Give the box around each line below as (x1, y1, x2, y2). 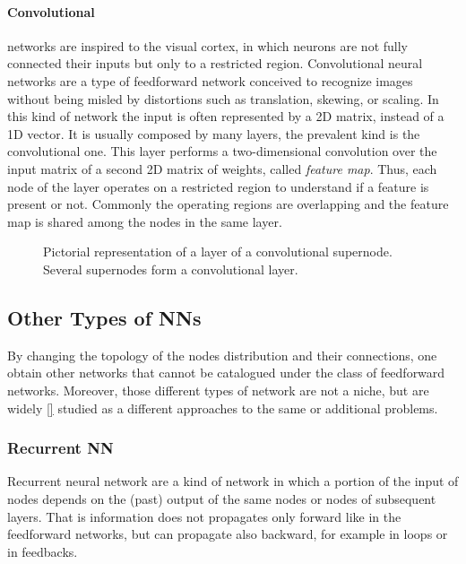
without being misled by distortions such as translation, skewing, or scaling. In (7, 89, 439, 108)
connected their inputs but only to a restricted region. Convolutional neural (7, 54, 423, 73)
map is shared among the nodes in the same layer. (7, 212, 282, 230)
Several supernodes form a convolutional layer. (43, 259, 298, 278)
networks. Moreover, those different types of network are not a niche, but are (7, 380, 429, 399)
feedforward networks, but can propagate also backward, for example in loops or (7, 525, 448, 543)
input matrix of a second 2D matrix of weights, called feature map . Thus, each (7, 159, 437, 178)
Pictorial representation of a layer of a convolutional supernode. (43, 242, 393, 261)
